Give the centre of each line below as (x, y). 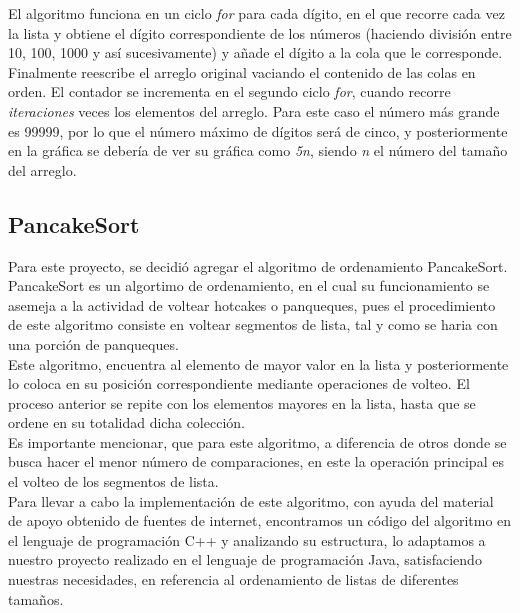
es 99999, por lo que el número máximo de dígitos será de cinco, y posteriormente (258, 130)
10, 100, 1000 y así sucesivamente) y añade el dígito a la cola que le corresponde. (255, 52)
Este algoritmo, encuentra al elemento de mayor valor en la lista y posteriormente (258, 363)
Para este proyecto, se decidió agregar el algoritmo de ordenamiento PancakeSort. (258, 265)
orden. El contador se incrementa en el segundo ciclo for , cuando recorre (229, 91)
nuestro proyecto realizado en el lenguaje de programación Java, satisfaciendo (245, 559)
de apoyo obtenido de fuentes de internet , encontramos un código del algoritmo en (260, 520)
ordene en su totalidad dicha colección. (126, 422)
